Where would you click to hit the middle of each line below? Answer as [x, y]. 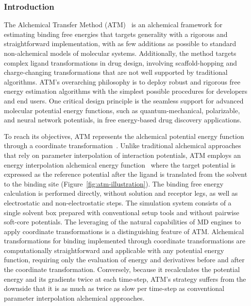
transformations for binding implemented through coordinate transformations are [125, 241]
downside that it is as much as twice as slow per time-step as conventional [114, 288]
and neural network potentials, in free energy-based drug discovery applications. [123, 120]
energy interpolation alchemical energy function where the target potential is [120, 164]
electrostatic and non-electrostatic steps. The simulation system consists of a [118, 202]
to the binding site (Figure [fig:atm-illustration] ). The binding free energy [114, 183]
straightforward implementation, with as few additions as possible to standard [120, 43]
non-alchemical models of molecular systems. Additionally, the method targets [120, 53]
